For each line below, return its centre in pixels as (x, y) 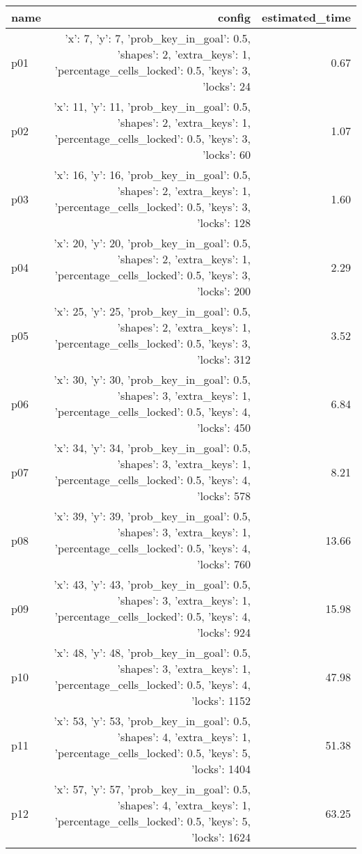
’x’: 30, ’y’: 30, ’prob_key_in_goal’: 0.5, (152, 379)
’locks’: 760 (224, 564)
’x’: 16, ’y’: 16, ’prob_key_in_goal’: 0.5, (152, 174)
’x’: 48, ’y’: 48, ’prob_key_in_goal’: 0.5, (152, 652)
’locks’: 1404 (221, 769)
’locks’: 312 (224, 359)
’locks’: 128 (224, 223)
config (235, 17)
